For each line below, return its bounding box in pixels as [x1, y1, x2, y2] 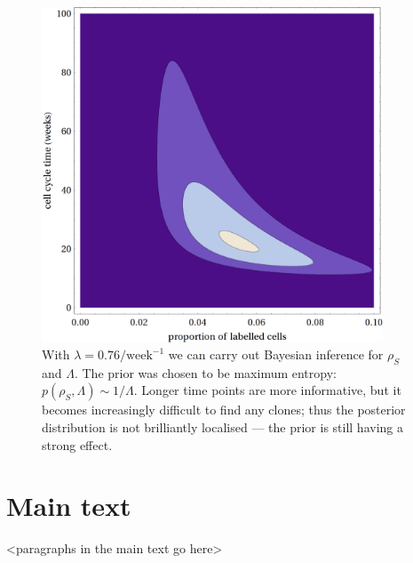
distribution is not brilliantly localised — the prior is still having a [42, 418, 403, 437]
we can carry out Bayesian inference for [168, 345, 384, 364]
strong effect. [42, 435, 113, 454]
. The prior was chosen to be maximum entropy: [74, 363, 337, 382]
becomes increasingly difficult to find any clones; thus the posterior [42, 400, 406, 419]
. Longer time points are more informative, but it [133, 381, 401, 399]
